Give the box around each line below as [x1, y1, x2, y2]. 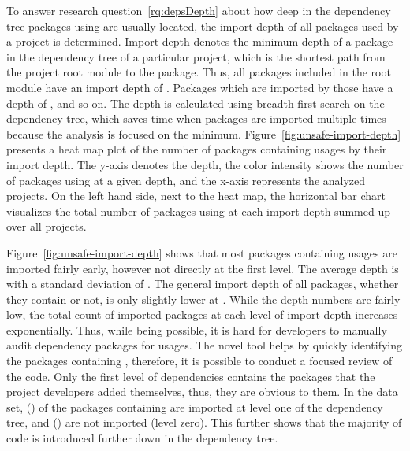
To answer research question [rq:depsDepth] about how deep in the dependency [6, 2, 391, 18]
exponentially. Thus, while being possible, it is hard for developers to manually [6, 321, 387, 338]
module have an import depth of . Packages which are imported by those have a [6, 79, 393, 95]
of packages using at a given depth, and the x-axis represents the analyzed [6, 172, 366, 188]
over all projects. [6, 218, 87, 235]
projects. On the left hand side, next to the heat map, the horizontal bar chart [6, 187, 386, 204]
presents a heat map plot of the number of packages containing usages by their [6, 141, 387, 157]
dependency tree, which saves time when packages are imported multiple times [6, 110, 386, 127]
